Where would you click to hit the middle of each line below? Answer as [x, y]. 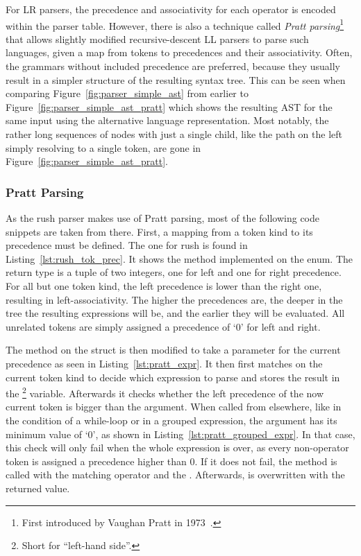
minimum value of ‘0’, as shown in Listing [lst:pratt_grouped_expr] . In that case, [180, 434]
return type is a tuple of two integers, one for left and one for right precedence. [174, 272]
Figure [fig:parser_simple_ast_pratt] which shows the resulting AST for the [169, 106]
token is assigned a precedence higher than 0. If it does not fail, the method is [171, 461]
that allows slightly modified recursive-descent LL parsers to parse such [157, 38]
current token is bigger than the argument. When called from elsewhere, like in [174, 407]
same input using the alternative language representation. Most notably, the [167, 120]
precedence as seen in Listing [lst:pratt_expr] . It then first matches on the [164, 363]
